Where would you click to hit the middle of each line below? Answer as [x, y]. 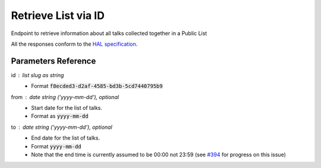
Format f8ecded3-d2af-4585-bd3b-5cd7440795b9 [97, 86]
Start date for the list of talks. [67, 108]
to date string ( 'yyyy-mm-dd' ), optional [62, 127]
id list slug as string [37, 75]
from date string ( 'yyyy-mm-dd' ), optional [65, 97]
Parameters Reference [53, 61]
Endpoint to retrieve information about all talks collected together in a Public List [109, 33]
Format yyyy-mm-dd [56, 146]
